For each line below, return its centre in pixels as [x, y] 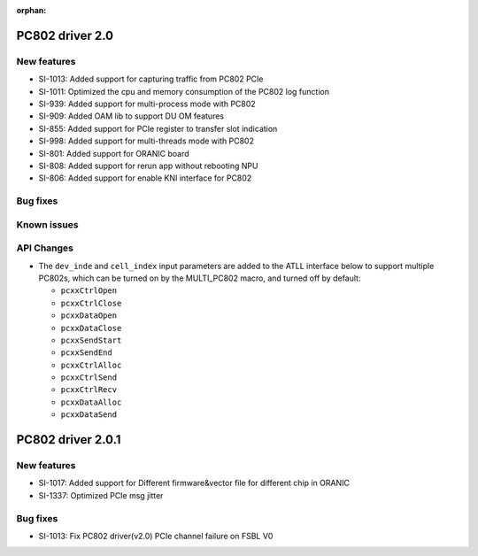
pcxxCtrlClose [91, 303]
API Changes [45, 248]
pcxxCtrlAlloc [91, 365]
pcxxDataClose [91, 328]
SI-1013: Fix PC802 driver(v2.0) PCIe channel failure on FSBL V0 [156, 536]
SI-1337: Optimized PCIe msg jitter [101, 495]
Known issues [47, 224]
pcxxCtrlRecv [89, 390]
